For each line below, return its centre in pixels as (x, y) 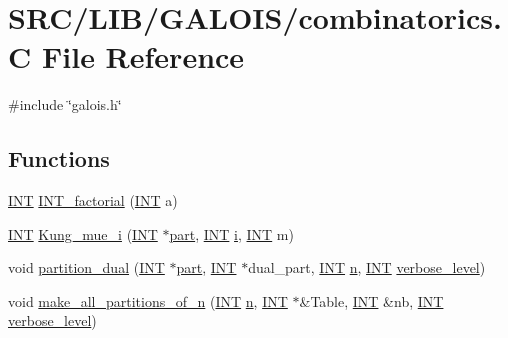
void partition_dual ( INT (86, 267)
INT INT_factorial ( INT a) (93, 200)
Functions (59, 158)
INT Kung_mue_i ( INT (83, 233)
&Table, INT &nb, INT (371, 300)
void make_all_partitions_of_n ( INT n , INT (148, 300)
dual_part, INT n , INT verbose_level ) (367, 267)
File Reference (143, 56)
